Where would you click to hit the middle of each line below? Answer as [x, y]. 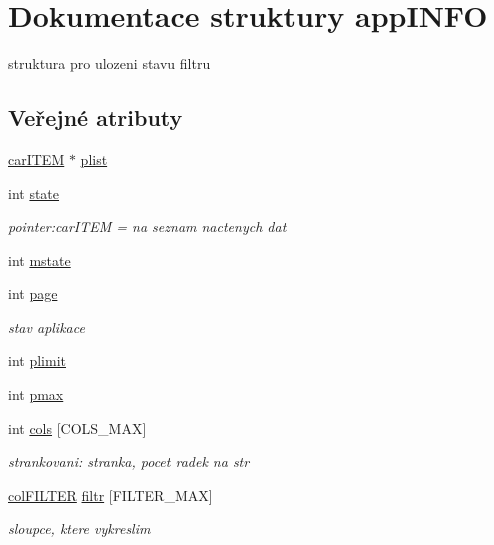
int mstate [39, 259]
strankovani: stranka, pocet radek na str [129, 461]
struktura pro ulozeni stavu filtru [109, 63]
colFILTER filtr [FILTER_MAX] [110, 494]
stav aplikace [46, 326]
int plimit [37, 360]
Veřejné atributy [95, 117]
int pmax [36, 394]
